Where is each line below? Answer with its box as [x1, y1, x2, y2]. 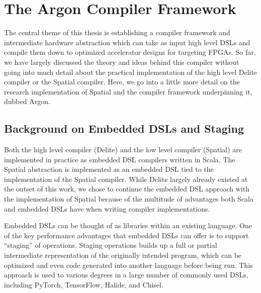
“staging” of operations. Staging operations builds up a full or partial [4, 240, 217, 250]
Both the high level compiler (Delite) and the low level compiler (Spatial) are [4, 144, 242, 155]
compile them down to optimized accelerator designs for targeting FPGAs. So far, [4, 47, 256, 57]
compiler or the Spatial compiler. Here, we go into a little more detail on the [4, 76, 240, 87]
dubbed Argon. [4, 96, 50, 107]
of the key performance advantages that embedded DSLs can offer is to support [4, 230, 249, 240]
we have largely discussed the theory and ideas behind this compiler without [4, 56, 239, 67]
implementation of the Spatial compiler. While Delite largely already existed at [4, 173, 248, 184]
